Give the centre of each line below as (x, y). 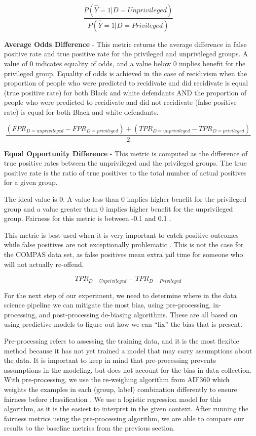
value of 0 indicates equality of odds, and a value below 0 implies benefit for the (125, 64)
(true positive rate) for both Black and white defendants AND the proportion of (125, 92)
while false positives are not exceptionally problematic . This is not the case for (124, 244)
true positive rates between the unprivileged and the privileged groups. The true (126, 163)
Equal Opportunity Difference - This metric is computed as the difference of (126, 153)
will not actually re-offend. (44, 264)
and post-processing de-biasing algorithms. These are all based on (138, 314)
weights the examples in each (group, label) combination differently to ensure (121, 389)
